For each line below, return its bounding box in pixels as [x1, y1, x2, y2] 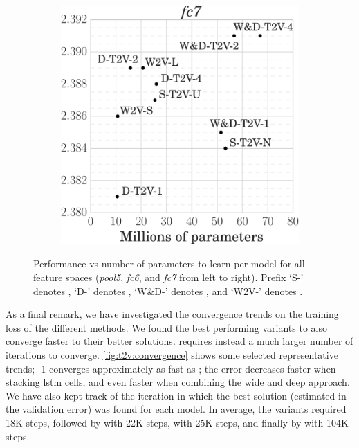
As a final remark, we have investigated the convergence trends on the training [6, 307, 339, 321]
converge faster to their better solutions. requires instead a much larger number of [6, 334, 353, 348]
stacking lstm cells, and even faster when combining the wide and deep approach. [6, 375, 350, 389]
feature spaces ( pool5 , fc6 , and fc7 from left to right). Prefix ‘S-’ [33, 270, 304, 285]
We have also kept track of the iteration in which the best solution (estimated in [6, 388, 347, 402]
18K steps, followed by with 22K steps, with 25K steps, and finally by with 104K [6, 415, 349, 429]
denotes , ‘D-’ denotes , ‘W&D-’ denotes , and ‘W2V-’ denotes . [33, 283, 303, 298]
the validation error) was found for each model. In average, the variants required [6, 402, 347, 416]
